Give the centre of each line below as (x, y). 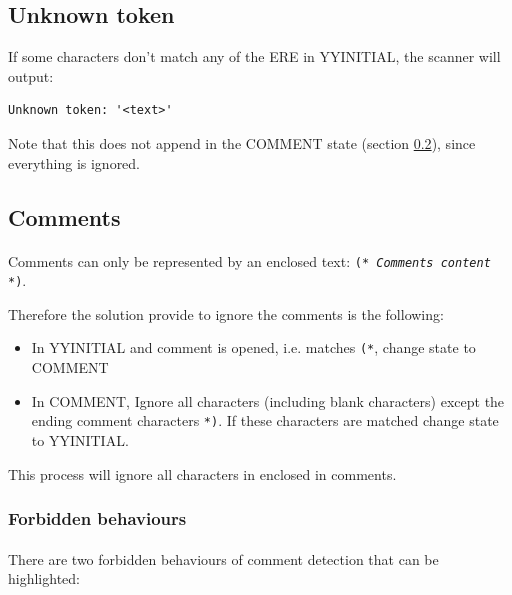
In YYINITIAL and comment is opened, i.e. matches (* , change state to (253, 347)
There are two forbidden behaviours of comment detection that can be (223, 558)
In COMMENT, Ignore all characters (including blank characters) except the (268, 400)
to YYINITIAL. (80, 439)
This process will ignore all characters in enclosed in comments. (202, 473)
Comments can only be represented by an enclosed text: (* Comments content (249, 260)
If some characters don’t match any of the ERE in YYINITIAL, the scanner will (254, 56)
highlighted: (44, 578)
